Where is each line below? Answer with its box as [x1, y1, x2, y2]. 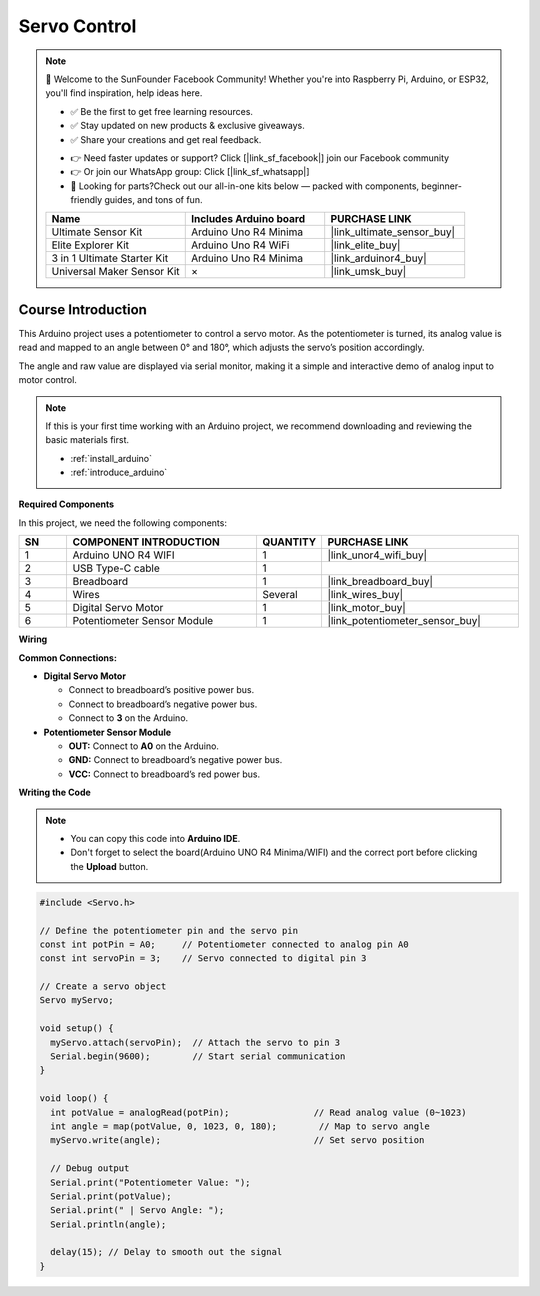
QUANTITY [262, 535, 317, 549]
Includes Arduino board [190, 212, 306, 226]
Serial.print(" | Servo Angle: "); [50, 1205, 225, 1216]
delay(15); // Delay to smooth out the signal [50, 1246, 283, 1258]
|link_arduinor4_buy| [330, 251, 427, 265]
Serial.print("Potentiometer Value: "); [50, 1176, 251, 1188]
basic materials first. [45, 434, 130, 446]
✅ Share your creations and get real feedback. [70, 133, 262, 145]
